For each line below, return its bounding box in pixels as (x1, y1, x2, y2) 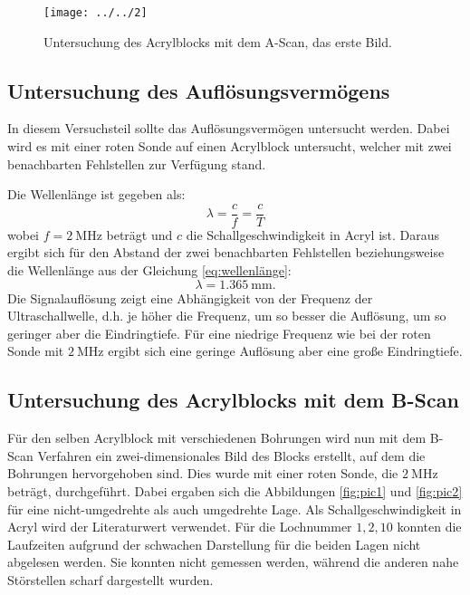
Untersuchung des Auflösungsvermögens (7, 76, 390, 104)
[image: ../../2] (43, 6, 148, 19)
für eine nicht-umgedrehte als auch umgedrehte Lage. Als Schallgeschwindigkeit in (7, 499, 462, 518)
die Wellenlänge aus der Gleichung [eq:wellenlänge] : (7, 261, 292, 280)
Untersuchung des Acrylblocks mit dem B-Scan (7, 386, 459, 414)
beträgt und (106, 225, 173, 244)
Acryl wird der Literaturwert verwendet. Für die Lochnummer (7, 517, 352, 536)
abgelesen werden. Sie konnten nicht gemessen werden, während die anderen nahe (7, 552, 459, 571)
